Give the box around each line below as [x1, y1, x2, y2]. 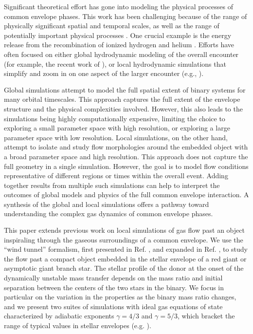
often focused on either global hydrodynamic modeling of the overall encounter [4, 49, 239, 59]
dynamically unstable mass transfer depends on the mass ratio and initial [4, 273, 223, 283]
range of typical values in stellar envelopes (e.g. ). [4, 320, 151, 330]
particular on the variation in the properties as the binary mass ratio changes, [4, 292, 236, 302]
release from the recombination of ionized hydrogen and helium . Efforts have [4, 39, 235, 50]
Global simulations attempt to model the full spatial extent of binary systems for [4, 84, 246, 94]
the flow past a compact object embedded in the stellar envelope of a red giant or [4, 253, 247, 263]
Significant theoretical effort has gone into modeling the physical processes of [4, 1, 234, 11]
